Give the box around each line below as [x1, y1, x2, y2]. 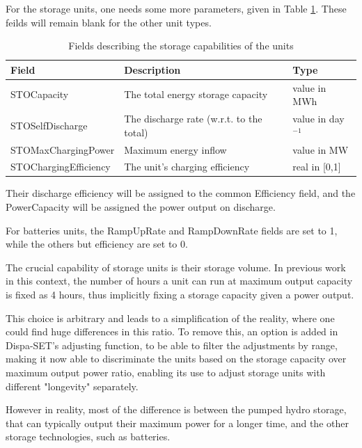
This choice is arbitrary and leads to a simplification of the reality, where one [6, 310, 335, 325]
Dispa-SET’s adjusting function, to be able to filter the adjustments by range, [6, 337, 338, 352]
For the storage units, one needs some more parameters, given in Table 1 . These [6, 1, 347, 15]
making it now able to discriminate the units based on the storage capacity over [6, 351, 347, 366]
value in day [292, 111, 345, 126]
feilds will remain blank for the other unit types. [6, 15, 212, 29]
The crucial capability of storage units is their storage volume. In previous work [6, 259, 346, 274]
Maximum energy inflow [124, 142, 227, 157]
